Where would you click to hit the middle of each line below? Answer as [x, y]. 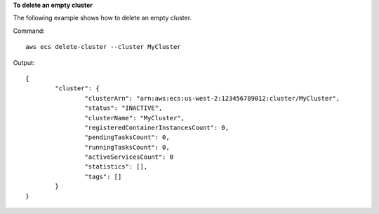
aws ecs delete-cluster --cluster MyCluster [104, 47]
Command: [29, 31]
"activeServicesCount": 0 [129, 157]
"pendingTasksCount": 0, [127, 137]
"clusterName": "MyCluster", [135, 118]
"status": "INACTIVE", [124, 108]
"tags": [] [103, 176]
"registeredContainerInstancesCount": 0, [157, 127]
